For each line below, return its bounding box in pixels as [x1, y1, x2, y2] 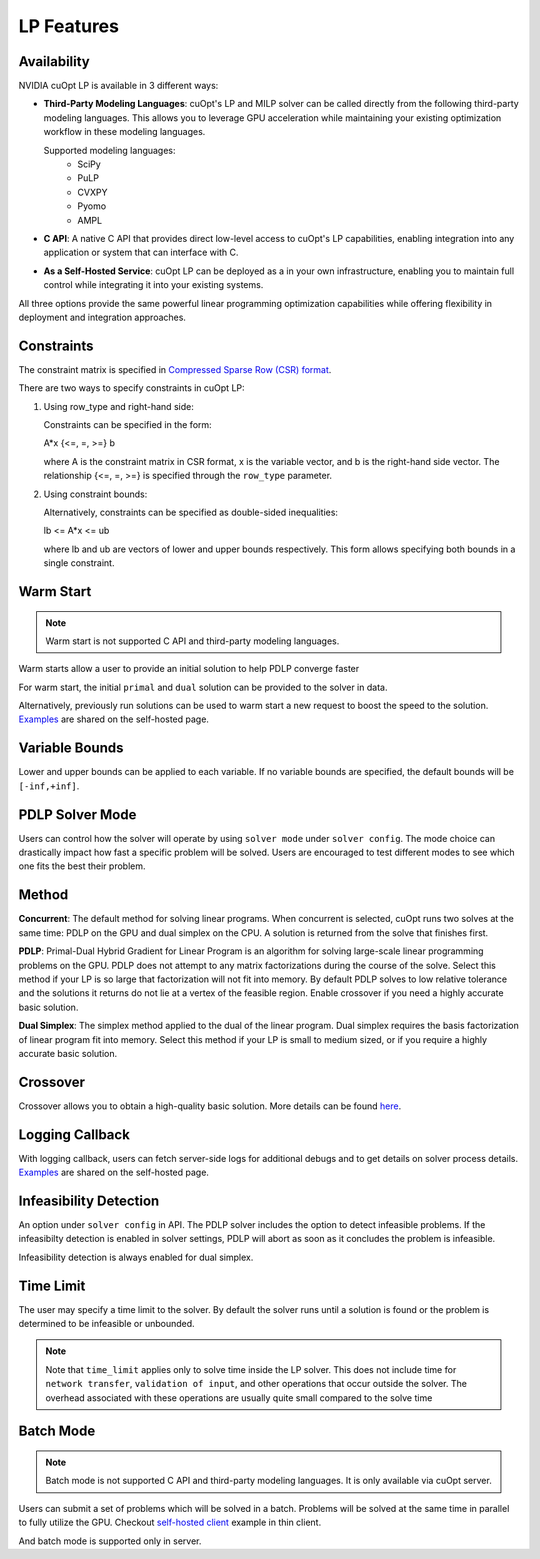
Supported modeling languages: [43, 144, 176, 156]
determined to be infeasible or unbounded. [18, 1318, 195, 1330]
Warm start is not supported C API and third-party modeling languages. [45, 635, 340, 647]
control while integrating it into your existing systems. [43, 279, 264, 291]
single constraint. [43, 557, 115, 569]
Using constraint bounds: [43, 488, 148, 500]
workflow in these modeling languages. [43, 126, 206, 138]
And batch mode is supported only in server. [18, 1535, 202, 1547]
